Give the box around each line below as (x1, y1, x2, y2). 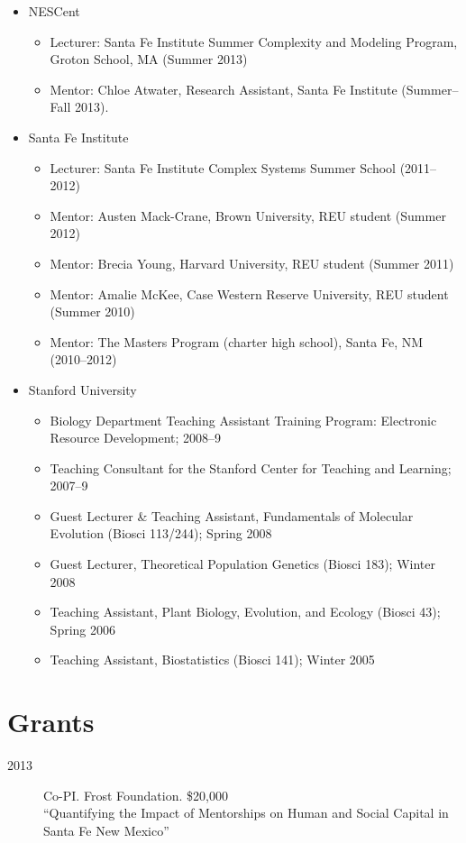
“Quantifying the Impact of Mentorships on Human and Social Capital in (43, 803, 449, 822)
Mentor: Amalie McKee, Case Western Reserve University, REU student (50, 284, 449, 303)
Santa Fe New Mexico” (43, 820, 169, 839)
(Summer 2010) (50, 302, 135, 321)
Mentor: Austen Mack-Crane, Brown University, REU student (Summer (50, 206, 446, 224)
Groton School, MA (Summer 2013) (50, 50, 248, 69)
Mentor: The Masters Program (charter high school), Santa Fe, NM (50, 332, 424, 351)
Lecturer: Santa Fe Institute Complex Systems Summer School (50, 158, 396, 177)
